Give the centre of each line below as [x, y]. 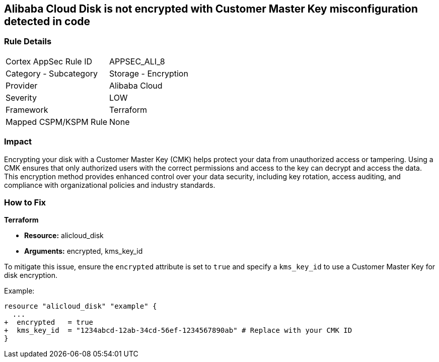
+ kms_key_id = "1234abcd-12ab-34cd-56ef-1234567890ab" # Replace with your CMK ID [178, 331]
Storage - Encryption [149, 73]
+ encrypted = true [49, 322]
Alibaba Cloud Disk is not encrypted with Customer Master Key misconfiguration [211, 9]
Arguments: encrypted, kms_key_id [84, 251]
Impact [18, 142]
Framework [27, 110]
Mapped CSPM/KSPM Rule [57, 122]
